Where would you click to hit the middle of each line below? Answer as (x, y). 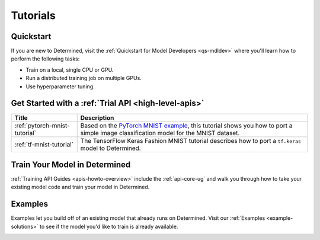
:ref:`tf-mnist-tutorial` (44, 144)
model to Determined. (111, 148)
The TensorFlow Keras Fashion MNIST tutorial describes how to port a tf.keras (191, 140)
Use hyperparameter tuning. (60, 87)
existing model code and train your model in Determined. (80, 187)
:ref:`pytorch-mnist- (42, 126)
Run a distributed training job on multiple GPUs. (84, 78)
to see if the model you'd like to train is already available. (109, 226)
